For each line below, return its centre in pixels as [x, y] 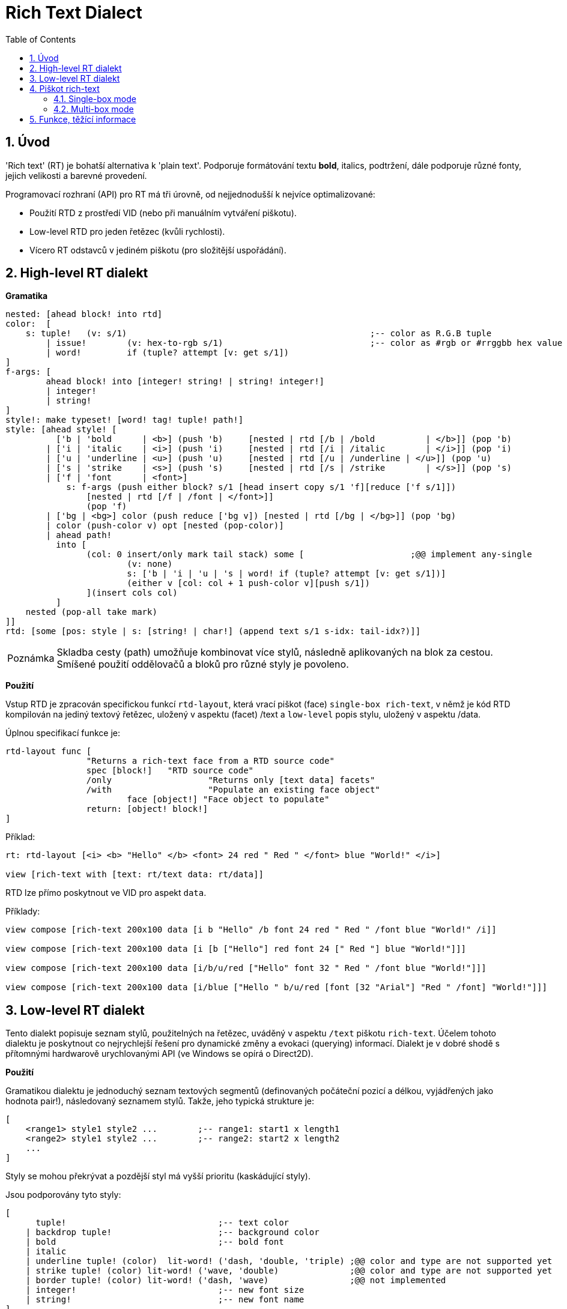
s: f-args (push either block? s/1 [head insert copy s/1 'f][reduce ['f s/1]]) [261, 487]
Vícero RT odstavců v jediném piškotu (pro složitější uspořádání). [158, 250]
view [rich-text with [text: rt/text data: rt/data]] [135, 875]
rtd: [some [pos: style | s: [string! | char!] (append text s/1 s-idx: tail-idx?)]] [213, 631]
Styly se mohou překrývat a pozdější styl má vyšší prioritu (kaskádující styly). [158, 1176]
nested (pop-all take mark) [91, 612]
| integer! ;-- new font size [165, 1290]
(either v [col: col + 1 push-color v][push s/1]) [248, 583]
